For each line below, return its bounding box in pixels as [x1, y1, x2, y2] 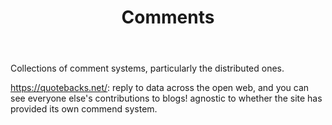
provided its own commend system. [10, 103, 158, 115]
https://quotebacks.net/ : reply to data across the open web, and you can [10, 82, 310, 94]
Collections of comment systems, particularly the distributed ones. [10, 62, 285, 75]
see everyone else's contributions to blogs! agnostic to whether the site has [10, 92, 323, 105]
